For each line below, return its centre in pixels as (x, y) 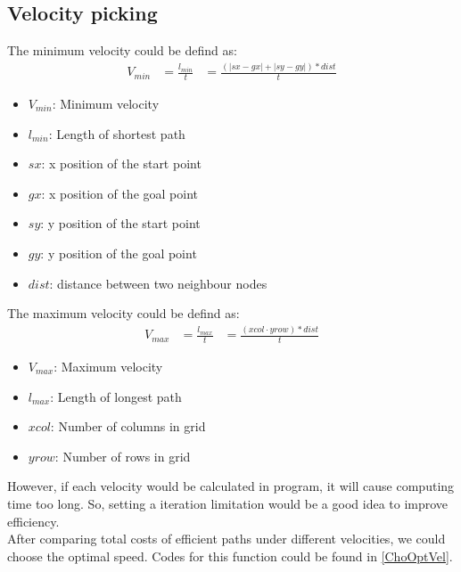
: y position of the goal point (119, 253)
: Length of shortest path (117, 133)
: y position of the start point (120, 223)
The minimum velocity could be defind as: (122, 50)
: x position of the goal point (119, 193)
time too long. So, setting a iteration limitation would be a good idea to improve (228, 503)
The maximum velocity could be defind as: (123, 313)
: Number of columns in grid (128, 426)
